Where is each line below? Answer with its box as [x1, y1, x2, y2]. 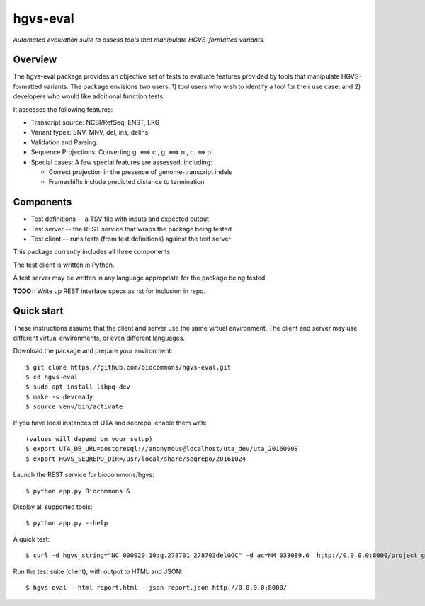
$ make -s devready [25, 393, 93, 401]
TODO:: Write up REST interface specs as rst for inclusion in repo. [13, 287, 206, 295]
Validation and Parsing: [30, 138, 98, 147]
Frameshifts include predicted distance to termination [48, 178, 205, 186]
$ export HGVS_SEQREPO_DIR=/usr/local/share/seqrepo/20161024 [25, 455, 246, 463]
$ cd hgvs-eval [25, 373, 79, 382]
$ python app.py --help [25, 519, 108, 527]
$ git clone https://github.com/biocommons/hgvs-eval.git [25, 363, 232, 371]
